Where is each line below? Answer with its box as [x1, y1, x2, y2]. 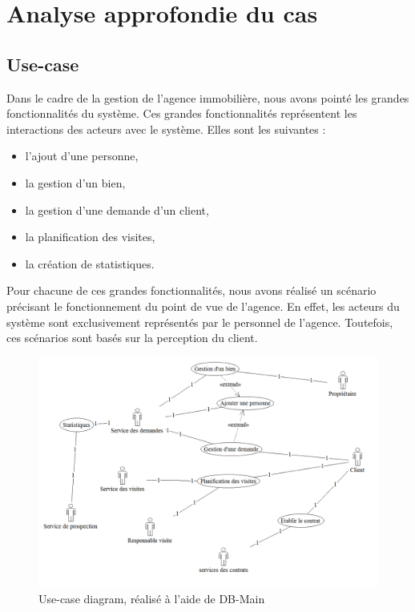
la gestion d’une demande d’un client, [25, 201, 209, 218]
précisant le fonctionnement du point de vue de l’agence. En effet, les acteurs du [6, 297, 400, 314]
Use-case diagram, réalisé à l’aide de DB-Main [38, 590, 265, 607]
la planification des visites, [25, 228, 155, 245]
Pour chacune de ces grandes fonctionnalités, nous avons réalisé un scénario [6, 282, 377, 299]
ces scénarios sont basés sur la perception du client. [6, 329, 258, 346]
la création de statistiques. [25, 255, 155, 272]
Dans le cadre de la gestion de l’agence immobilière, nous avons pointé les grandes [6, 89, 409, 106]
